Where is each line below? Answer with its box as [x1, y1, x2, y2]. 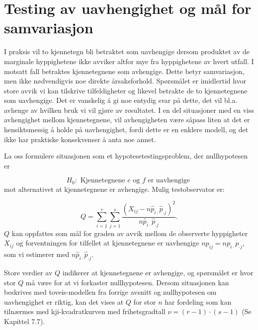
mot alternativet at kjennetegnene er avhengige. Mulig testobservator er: [4, 183, 225, 194]
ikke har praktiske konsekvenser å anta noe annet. [4, 134, 156, 144]
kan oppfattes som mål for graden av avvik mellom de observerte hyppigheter [11, 228, 248, 238]
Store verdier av [4, 267, 53, 277]
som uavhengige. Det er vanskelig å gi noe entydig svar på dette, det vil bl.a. [4, 95, 238, 105]
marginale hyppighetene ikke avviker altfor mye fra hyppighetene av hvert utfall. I [4, 56, 254, 66]
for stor [133, 296, 156, 307]
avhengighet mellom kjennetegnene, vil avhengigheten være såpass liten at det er [4, 114, 250, 125]
